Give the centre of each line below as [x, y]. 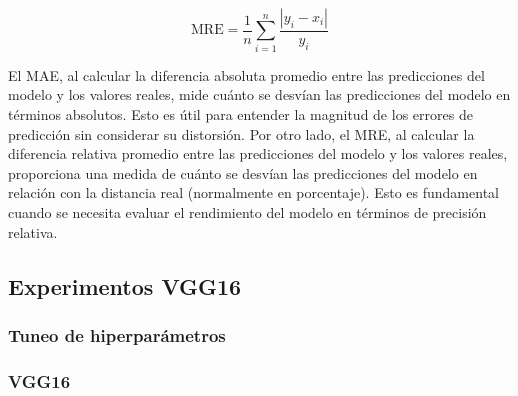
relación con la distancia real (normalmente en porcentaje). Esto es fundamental [253, 192]
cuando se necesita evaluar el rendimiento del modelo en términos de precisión [247, 211]
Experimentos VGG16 [125, 285]
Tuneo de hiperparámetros [117, 334]
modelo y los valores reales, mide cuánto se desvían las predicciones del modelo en [259, 94]
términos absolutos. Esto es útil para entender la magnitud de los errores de [240, 113]
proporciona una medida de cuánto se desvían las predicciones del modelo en [243, 172]
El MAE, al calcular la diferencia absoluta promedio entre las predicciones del [246, 74]
